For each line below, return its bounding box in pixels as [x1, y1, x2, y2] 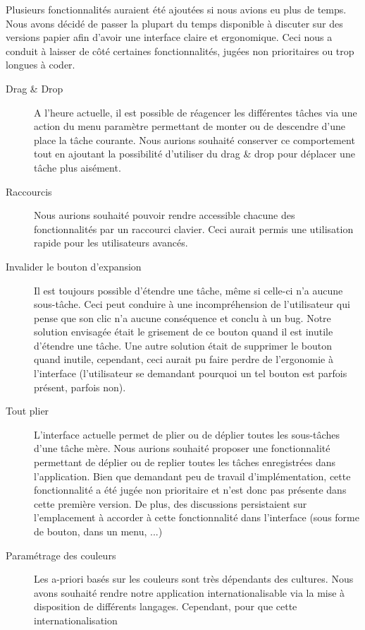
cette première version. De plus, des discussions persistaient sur [34, 496, 307, 511]
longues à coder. [6, 57, 75, 72]
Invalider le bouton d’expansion [6, 258, 142, 273]
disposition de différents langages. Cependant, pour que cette [34, 599, 297, 614]
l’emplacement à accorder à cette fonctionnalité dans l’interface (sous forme [34, 510, 359, 525]
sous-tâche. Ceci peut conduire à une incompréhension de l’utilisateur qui [34, 297, 350, 311]
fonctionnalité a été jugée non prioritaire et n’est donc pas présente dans [34, 482, 347, 497]
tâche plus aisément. [34, 160, 121, 174]
